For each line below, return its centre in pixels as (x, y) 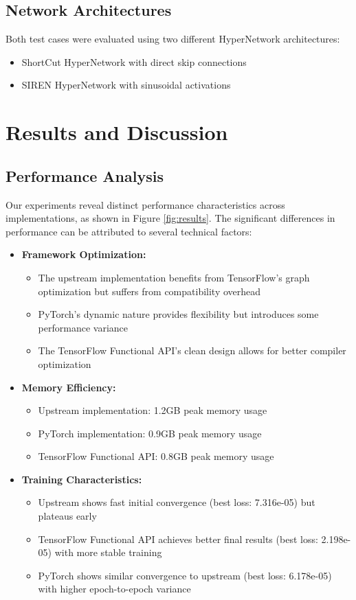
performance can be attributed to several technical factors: (129, 231)
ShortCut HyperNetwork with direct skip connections (134, 61)
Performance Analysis (85, 175)
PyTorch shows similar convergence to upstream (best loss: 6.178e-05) (185, 575)
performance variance (83, 327)
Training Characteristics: (82, 479)
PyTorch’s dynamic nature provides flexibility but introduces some (178, 314)
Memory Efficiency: (69, 387)
